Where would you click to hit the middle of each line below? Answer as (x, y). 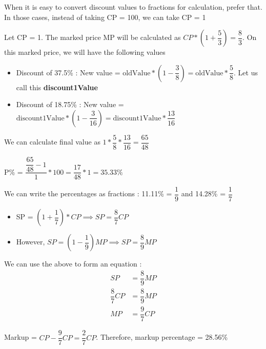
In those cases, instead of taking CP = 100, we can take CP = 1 (105, 17)
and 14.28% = (203, 193)
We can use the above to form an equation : (73, 264)
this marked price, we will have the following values (85, 52)
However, (30, 242)
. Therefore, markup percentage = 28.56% (162, 337)
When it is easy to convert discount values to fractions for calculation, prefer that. (133, 7)
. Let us (246, 72)
